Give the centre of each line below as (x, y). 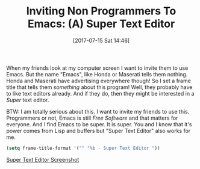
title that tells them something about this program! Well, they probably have (99, 87)
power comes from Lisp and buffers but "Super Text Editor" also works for (98, 131)
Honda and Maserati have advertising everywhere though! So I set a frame (99, 81)
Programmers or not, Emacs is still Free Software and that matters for (92, 118)
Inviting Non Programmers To (101, 11)
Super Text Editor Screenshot (43, 159)
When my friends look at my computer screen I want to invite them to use (97, 68)
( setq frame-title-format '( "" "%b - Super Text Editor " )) (83, 148)
